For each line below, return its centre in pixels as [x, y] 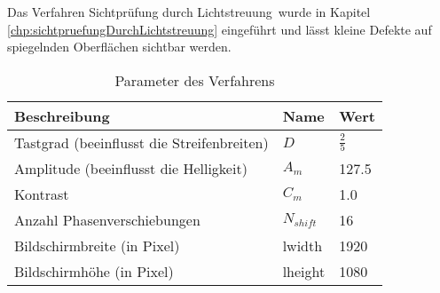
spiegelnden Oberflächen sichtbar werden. [119, 47]
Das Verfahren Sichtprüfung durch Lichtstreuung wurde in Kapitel [189, 12]
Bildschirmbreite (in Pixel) [97, 245]
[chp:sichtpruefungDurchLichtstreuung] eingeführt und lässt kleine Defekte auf [220, 29]
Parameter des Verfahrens [195, 80]
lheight [304, 271]
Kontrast [42, 194]
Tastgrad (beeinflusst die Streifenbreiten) [141, 142]
